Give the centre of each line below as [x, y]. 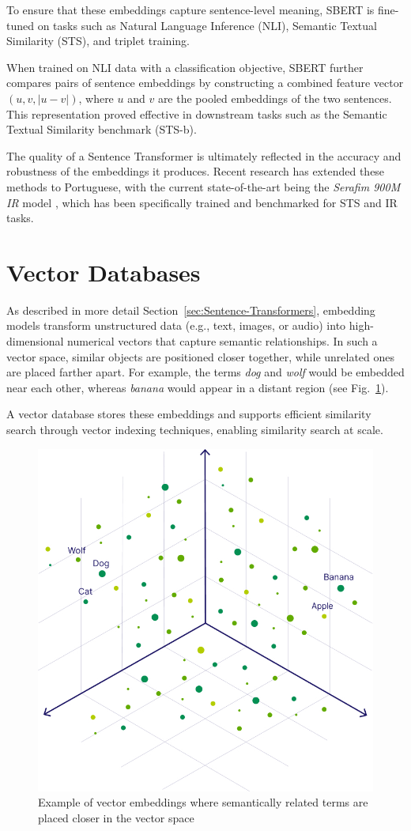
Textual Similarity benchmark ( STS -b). [102, 129]
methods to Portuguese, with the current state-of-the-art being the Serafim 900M [204, 186]
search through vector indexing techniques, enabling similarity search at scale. [195, 429]
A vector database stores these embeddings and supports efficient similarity [189, 414]
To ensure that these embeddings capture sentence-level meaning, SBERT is [190, 9]
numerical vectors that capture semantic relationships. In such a [222, 341]
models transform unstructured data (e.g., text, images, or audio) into [176, 325]
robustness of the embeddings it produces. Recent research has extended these [196, 171]
